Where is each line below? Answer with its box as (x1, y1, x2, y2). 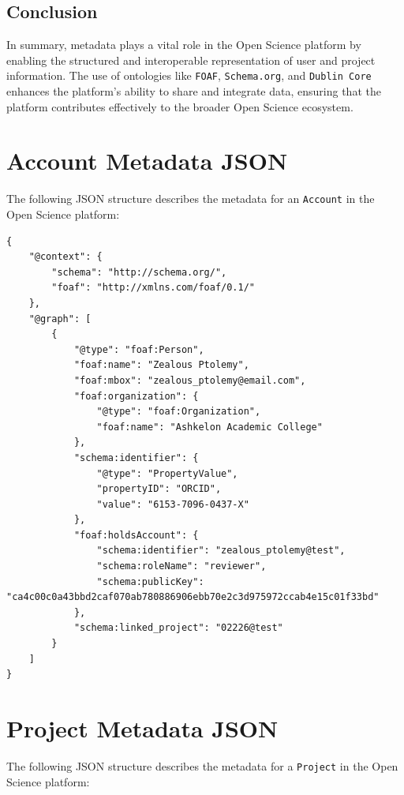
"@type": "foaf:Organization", (96, 406, 261, 418)
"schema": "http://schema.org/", (51, 266, 227, 278)
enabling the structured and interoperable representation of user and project (6, 51, 376, 68)
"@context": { (28, 251, 103, 263)
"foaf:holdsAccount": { (73, 529, 199, 541)
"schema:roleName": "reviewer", (96, 561, 267, 572)
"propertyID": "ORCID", (96, 483, 222, 495)
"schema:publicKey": (96, 576, 204, 587)
